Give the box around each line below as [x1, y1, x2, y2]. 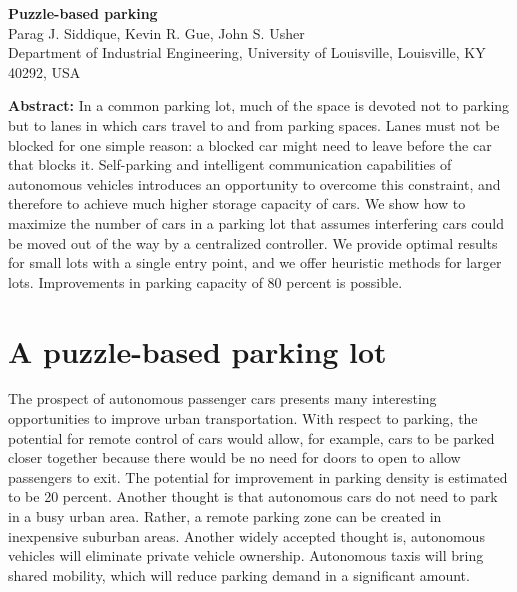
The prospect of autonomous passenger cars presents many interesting [8, 388, 437, 409]
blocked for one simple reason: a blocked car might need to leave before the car [8, 134, 492, 155]
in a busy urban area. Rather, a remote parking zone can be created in [8, 506, 442, 526]
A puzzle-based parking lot [8, 330, 387, 371]
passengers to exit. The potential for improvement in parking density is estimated [8, 466, 508, 487]
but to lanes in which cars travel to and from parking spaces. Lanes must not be [8, 114, 500, 135]
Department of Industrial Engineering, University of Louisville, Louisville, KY [8, 42, 486, 63]
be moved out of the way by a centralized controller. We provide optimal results [8, 232, 498, 253]
